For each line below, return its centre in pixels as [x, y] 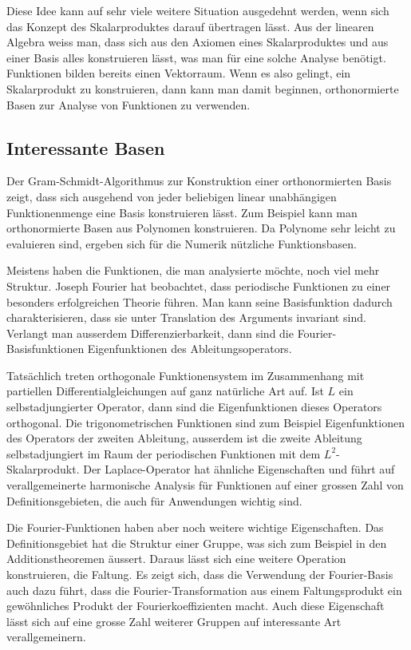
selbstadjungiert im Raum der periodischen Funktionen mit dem [164, 453]
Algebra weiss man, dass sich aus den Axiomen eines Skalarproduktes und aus [198, 42]
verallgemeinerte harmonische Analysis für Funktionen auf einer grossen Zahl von [205, 485]
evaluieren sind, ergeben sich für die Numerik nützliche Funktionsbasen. [182, 243]
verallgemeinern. [46, 637]
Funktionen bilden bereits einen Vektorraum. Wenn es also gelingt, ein [179, 73]
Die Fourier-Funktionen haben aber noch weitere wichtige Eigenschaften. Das [195, 527]
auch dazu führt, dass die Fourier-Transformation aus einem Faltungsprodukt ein [204, 590]
